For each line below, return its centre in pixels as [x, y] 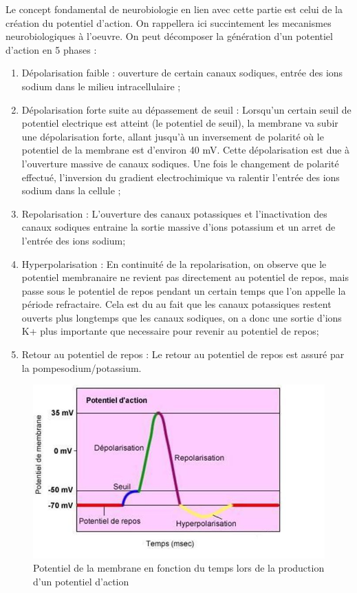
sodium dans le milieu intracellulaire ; [101, 86]
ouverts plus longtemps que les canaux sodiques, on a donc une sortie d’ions [182, 317]
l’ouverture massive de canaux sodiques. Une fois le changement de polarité [180, 163]
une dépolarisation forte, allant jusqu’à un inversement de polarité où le [173, 136]
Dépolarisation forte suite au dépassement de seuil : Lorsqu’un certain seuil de [186, 109]
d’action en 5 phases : [51, 49]
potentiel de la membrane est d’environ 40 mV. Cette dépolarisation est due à [186, 150]
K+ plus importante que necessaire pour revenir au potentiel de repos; [170, 331]
